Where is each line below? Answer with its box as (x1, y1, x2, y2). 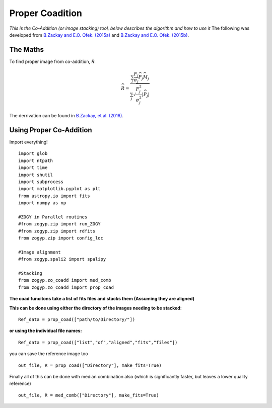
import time (18, 165, 48, 171)
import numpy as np (18, 200, 66, 206)
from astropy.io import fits (18, 193, 90, 199)
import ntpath (18, 157, 53, 164)
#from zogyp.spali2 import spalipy (18, 257, 106, 262)
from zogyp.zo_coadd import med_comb (18, 277, 112, 283)
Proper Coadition (9, 8, 83, 19)
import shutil (18, 172, 53, 178)
